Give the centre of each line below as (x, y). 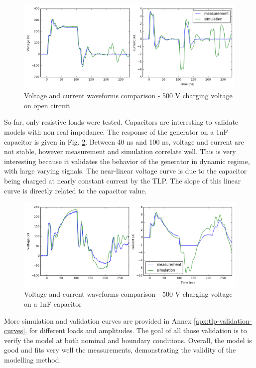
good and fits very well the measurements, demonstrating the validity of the (120, 350)
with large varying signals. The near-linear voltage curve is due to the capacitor (126, 171)
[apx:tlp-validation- (223, 320)
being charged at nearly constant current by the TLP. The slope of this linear (123, 180)
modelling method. (33, 359)
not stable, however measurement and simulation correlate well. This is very (120, 151)
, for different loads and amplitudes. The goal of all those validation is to (136, 330)
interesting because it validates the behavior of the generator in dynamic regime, (127, 161)
